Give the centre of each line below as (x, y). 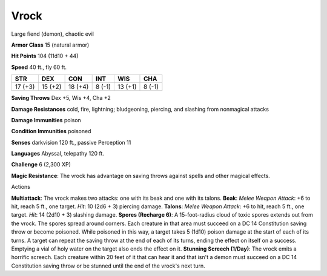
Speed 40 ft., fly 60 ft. (39, 67)
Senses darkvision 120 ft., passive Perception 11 (71, 142)
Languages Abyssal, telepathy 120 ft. (58, 154)
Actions (21, 187)
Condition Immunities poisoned (51, 131)
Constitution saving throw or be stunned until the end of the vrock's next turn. (108, 266)
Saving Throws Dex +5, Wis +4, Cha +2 (61, 98)
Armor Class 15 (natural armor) (50, 45)
